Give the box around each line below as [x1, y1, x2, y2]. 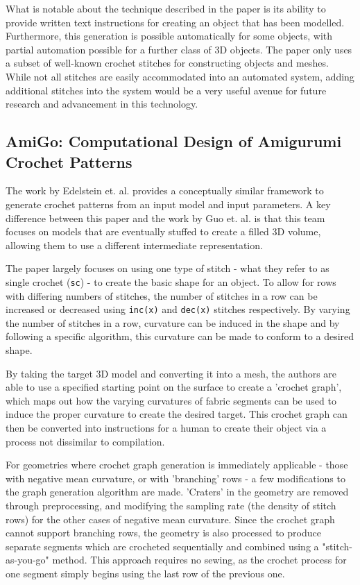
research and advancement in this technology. [6, 96, 198, 111]
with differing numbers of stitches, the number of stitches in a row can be [6, 288, 318, 303]
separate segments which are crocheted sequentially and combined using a [6, 539, 319, 553]
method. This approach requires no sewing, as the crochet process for [52, 552, 347, 567]
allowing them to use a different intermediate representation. [6, 237, 263, 252]
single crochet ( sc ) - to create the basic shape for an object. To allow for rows [6, 274, 336, 289]
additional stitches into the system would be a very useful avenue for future [6, 83, 327, 97]
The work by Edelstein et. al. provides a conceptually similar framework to [6, 183, 324, 198]
